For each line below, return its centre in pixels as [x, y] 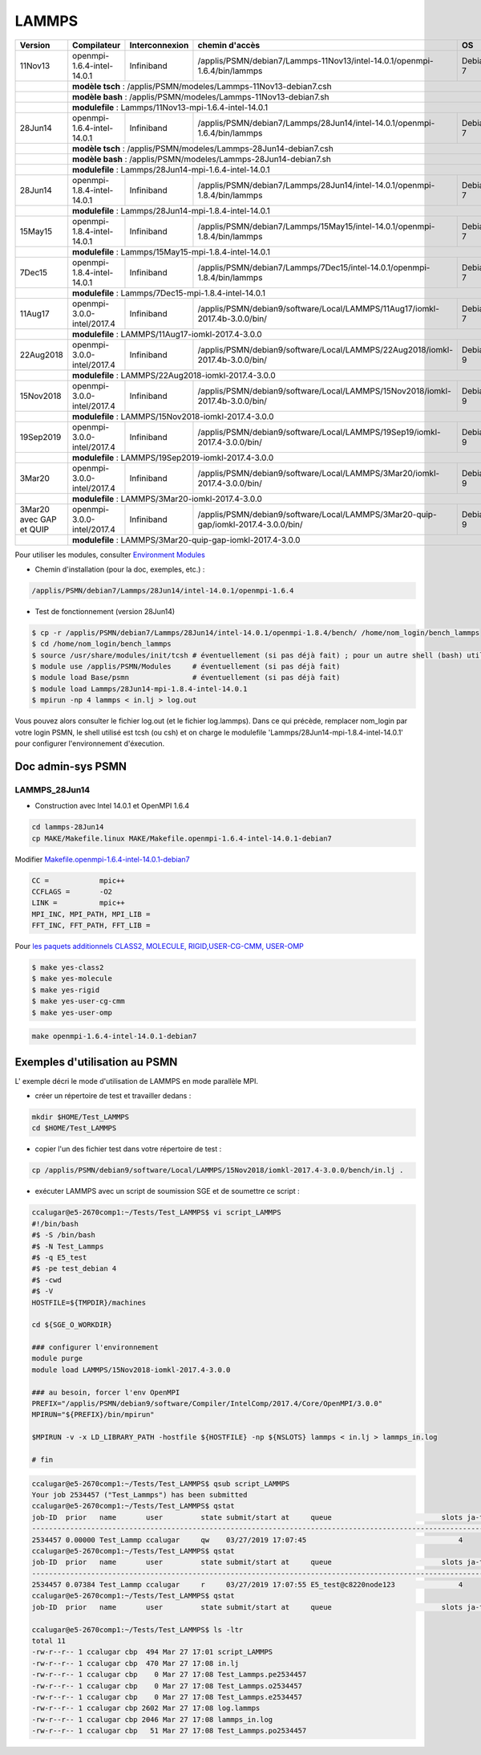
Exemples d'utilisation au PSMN [96, 1062]
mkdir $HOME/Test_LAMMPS [81, 1117]
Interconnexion [159, 45]
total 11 [49, 1641]
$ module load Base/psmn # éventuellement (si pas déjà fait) [186, 678]
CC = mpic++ [79, 880]
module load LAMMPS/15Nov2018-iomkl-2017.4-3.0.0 [131, 1370]
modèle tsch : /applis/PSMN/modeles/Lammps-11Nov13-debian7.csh [202, 86]
